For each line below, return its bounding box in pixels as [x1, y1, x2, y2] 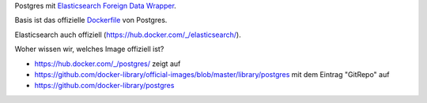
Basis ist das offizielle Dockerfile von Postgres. [14, 16, 168, 25]
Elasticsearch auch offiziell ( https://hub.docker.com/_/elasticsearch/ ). [14, 30, 241, 39]
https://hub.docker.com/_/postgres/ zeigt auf [34, 59, 181, 68]
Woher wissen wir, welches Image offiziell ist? [14, 44, 164, 54]
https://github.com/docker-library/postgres [34, 81, 175, 90]
